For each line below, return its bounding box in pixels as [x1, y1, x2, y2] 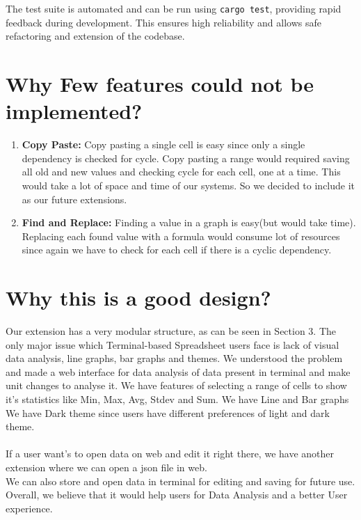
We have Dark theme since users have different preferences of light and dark [6, 405, 330, 420]
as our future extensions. [22, 191, 127, 206]
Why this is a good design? [6, 283, 271, 312]
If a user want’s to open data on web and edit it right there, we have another [6, 446, 335, 461]
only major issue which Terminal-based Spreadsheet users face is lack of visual [6, 337, 339, 352]
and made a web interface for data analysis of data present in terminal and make [6, 364, 351, 379]
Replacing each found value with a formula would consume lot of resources [22, 228, 340, 243]
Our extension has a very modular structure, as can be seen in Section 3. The [6, 324, 337, 338]
